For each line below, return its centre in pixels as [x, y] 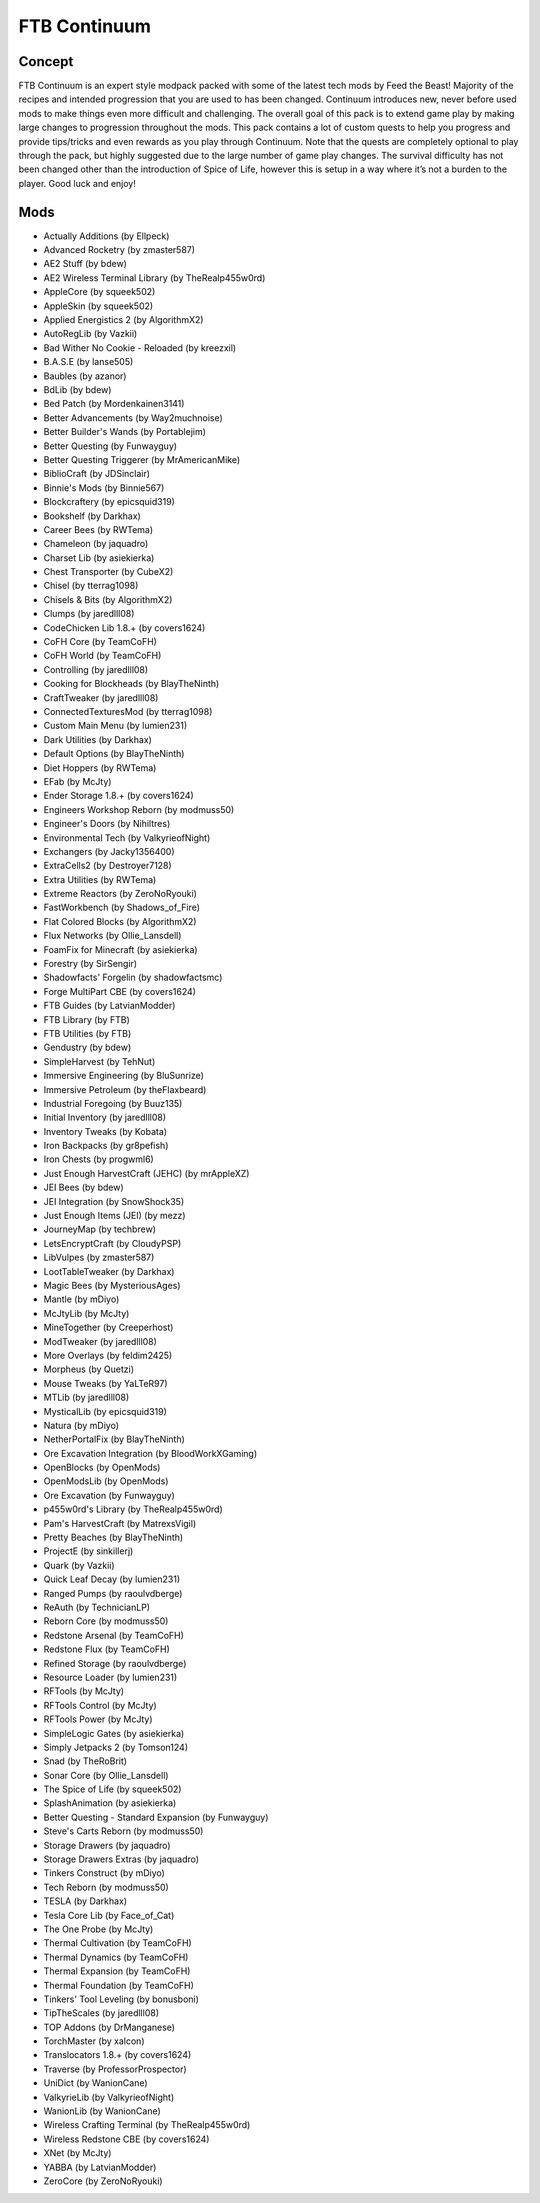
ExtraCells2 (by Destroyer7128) [107, 866]
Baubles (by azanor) [85, 376]
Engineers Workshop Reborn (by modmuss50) [139, 809]
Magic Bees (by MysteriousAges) [112, 1285]
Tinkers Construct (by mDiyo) [104, 1873]
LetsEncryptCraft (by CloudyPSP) [112, 1243]
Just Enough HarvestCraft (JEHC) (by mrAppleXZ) [146, 1173]
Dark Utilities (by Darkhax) [97, 739]
